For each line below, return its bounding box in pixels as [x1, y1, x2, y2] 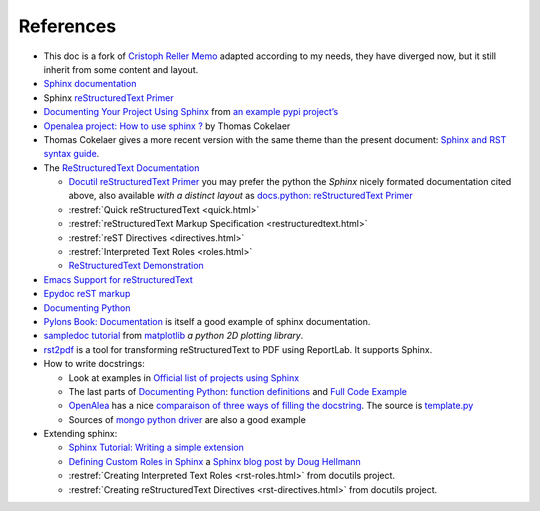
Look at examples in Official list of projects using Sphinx [68, 371, 300, 384]
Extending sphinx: [43, 428, 118, 440]
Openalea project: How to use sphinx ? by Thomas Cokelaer [43, 120, 291, 132]
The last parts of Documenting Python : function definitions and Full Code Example [68, 385, 407, 397]
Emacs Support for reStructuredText [43, 273, 194, 285]
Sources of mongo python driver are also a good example [68, 413, 307, 425]
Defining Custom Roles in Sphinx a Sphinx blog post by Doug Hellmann [68, 455, 362, 467]
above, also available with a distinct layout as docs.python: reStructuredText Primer [68, 190, 414, 202]
